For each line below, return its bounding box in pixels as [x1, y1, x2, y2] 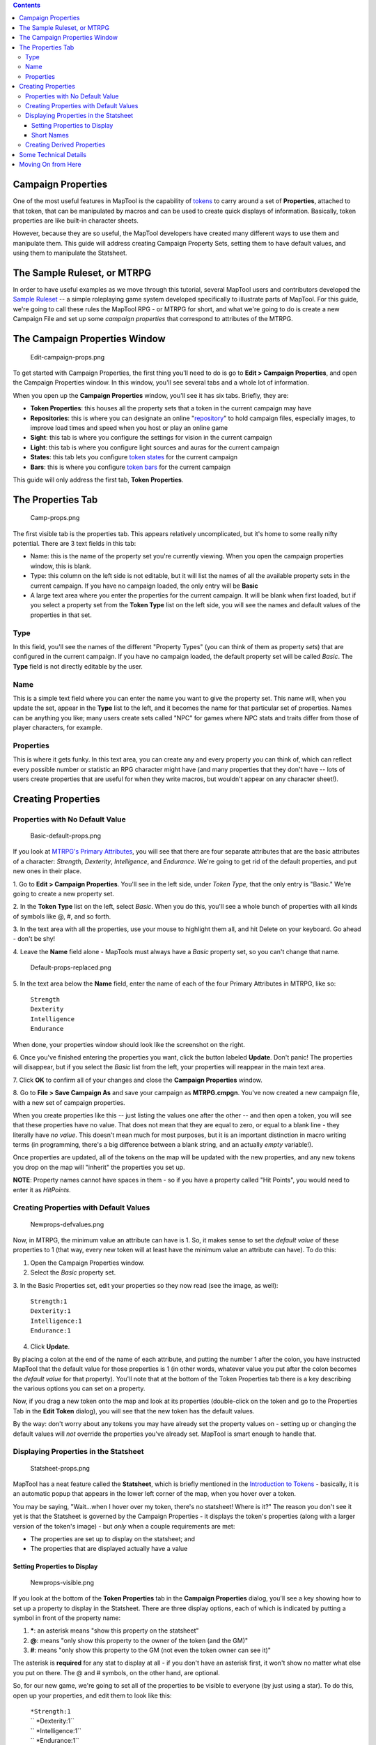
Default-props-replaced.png [30, 963, 111, 972]
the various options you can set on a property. [13, 1384, 146, 1393]
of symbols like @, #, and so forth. [13, 912, 111, 921]
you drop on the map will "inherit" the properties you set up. [13, 1163, 185, 1171]
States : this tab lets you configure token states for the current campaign [30, 453, 238, 461]
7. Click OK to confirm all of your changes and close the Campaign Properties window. [13, 1076, 263, 1084]
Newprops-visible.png [30, 1578, 94, 1587]
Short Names [31, 131, 69, 140]
